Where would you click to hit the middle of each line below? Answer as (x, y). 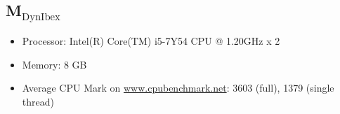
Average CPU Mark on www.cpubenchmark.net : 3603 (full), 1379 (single (178, 88)
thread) (38, 101)
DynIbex (41, 17)
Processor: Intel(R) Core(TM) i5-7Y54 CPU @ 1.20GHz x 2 (151, 40)
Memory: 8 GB (54, 64)
